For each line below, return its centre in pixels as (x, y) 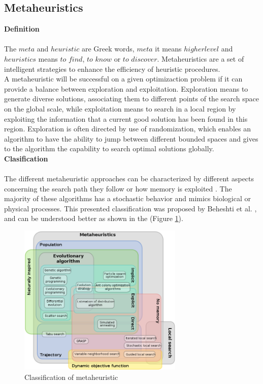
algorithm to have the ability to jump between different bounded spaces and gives (131, 138)
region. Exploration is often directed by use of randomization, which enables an (127, 129)
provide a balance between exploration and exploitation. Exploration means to (126, 88)
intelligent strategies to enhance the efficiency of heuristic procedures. (112, 68)
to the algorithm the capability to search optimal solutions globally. (109, 148)
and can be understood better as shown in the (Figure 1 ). (94, 218)
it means (168, 49)
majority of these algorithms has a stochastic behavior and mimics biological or (127, 198)
